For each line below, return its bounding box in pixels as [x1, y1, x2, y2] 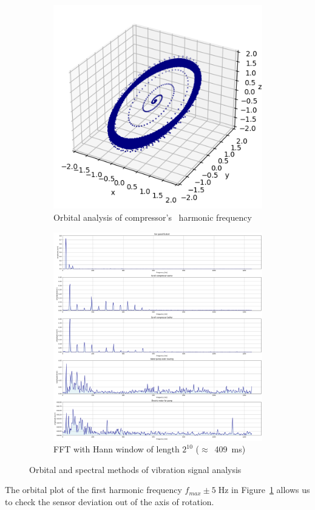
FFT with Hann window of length [53, 443, 180, 455]
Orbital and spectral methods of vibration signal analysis [29, 463, 242, 475]
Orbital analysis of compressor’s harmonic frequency [53, 211, 252, 224]
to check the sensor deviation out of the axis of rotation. [5, 495, 214, 508]
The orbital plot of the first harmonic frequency [5, 483, 182, 496]
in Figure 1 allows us [231, 483, 310, 496]
